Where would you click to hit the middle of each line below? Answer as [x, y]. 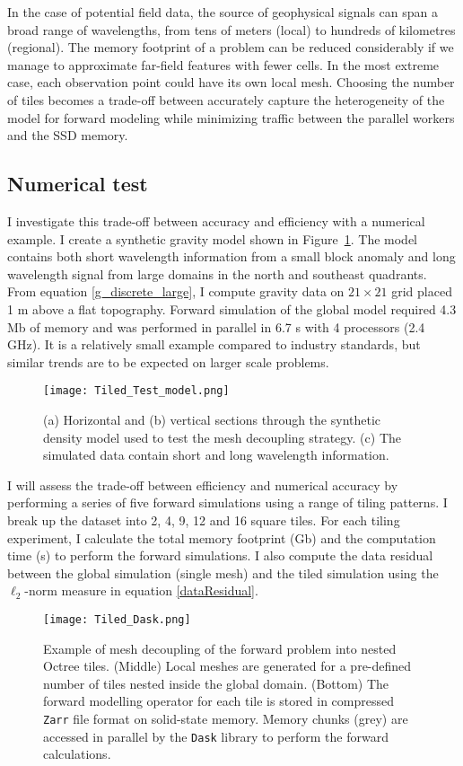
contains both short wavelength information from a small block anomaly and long [231, 256]
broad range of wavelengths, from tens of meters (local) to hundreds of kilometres [231, 29]
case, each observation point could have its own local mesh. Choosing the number [231, 82]
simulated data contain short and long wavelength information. [216, 455]
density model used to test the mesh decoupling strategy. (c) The [222, 437]
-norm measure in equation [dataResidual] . [141, 590]
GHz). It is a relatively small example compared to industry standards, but [214, 344]
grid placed [422, 291]
